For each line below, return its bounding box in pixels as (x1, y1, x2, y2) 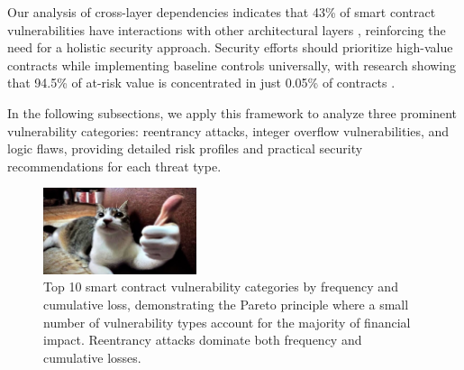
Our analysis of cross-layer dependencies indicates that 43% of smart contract (7, 3, 436, 21)
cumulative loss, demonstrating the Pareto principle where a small (43, 294, 409, 313)
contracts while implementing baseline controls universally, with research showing (7, 55, 457, 74)
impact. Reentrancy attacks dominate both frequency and (43, 330, 362, 349)
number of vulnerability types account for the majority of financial (43, 312, 411, 331)
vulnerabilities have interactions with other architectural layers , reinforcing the (7, 20, 446, 39)
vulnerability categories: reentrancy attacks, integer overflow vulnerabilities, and (7, 121, 450, 140)
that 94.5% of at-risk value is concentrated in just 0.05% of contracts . (7, 73, 396, 92)
